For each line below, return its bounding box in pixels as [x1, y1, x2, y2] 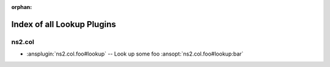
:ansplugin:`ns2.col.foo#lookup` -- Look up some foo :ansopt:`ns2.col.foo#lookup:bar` [26, 50, 244, 57]
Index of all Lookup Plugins [11, 19, 116, 30]
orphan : [11, 4, 32, 10]
